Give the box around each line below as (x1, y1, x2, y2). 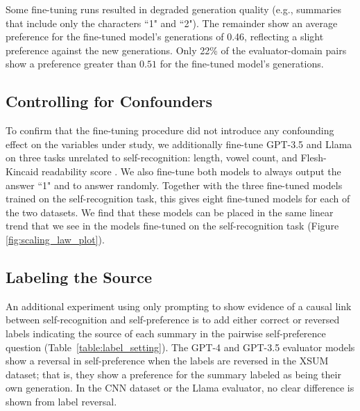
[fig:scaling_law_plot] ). (6, 232, 105, 246)
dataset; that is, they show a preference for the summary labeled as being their (6, 366, 341, 381)
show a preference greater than (6, 56, 137, 71)
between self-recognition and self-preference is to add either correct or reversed (6, 312, 340, 327)
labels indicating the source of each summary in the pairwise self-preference (6, 325, 326, 340)
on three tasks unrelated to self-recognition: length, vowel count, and (6, 150, 298, 165)
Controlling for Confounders (6, 90, 212, 112)
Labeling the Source (6, 266, 152, 287)
